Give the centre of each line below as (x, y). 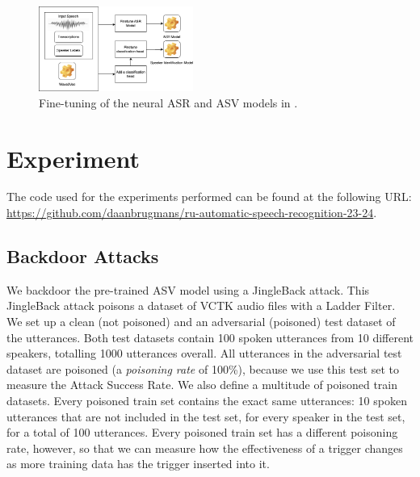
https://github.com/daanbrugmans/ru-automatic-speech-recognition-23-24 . (192, 213)
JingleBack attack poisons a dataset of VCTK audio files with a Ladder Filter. (201, 305)
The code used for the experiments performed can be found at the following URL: (209, 197)
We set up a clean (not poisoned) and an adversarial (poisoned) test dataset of (201, 322)
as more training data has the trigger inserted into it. (138, 464)
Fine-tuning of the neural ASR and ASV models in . (168, 102)
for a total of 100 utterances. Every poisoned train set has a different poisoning (202, 432)
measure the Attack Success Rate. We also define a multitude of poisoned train (202, 385)
